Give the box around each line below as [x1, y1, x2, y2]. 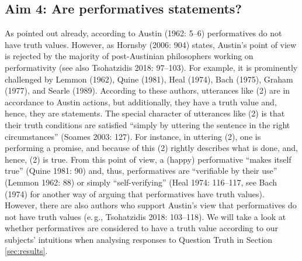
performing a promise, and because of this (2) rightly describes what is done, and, [5, 142, 298, 154]
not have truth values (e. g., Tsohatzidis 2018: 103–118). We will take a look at [5, 210, 286, 222]
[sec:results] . [5, 245, 48, 257]
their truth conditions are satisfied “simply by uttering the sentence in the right [5, 118, 290, 130]
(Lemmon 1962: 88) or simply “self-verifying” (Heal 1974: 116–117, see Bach [5, 176, 277, 188]
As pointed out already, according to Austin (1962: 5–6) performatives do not [5, 27, 282, 39]
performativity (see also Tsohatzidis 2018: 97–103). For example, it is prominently [5, 61, 298, 73]
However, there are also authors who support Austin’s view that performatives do [5, 199, 297, 211]
